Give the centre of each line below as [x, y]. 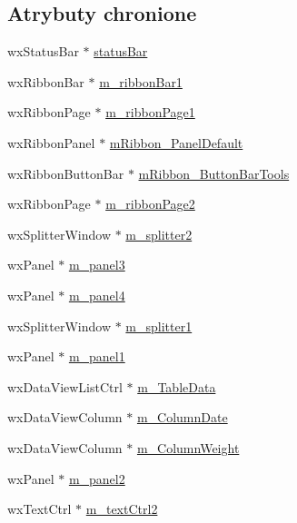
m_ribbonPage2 [150, 204]
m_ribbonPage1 [150, 112]
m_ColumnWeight [188, 447]
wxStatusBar [43, 51]
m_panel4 [97, 295]
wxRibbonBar [46, 81]
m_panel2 [97, 478]
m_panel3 [97, 265]
